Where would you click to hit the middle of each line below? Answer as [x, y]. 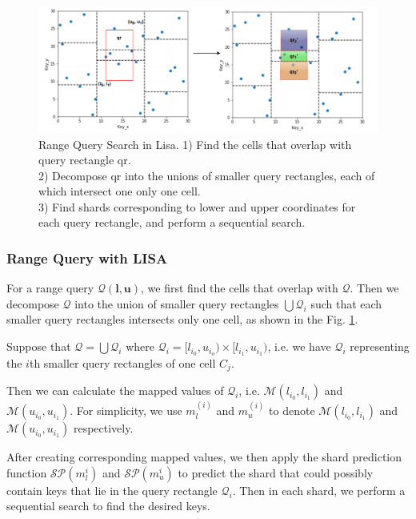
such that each [346, 303]
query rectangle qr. [85, 160]
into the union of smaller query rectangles [177, 303]
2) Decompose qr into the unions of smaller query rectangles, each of [207, 175]
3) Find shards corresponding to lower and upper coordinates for [197, 206]
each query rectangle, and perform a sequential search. [172, 222]
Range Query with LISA [87, 257]
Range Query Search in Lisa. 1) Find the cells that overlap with [195, 144]
